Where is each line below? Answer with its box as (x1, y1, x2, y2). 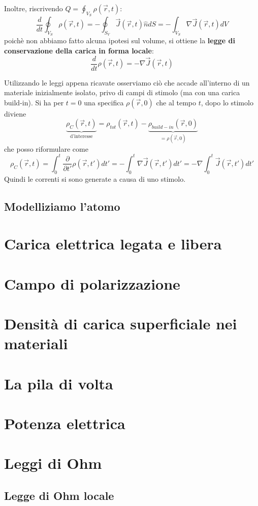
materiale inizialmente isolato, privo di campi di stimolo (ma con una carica (4, 87, 240, 98)
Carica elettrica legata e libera (4, 233, 222, 254)
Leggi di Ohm (4, 453, 102, 473)
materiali (4, 333, 68, 354)
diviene (4, 108, 26, 119)
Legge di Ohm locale (4, 487, 114, 503)
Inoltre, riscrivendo (4, 3, 63, 13)
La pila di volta (4, 373, 113, 393)
